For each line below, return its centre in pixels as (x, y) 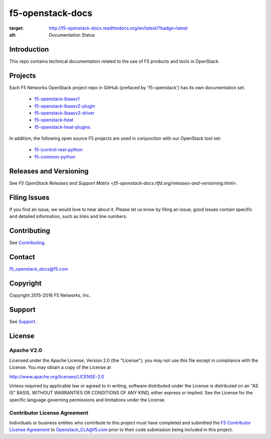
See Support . (23, 321)
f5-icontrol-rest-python (58, 150)
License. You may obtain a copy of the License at (60, 367)
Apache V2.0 (26, 350)
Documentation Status (72, 35)
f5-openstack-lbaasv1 (57, 99)
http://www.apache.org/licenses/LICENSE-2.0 (57, 376)
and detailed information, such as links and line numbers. (68, 216)
